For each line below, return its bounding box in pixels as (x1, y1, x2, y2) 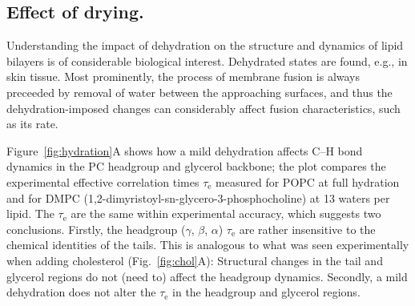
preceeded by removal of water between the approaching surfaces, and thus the (6, 83, 393, 100)
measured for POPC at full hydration (216, 173, 400, 190)
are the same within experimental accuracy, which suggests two (71, 205, 381, 222)
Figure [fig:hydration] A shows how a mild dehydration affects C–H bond (6, 142, 363, 159)
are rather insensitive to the (239, 220, 376, 237)
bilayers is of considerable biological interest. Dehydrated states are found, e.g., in (6, 52, 408, 69)
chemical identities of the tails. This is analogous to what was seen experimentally (6, 236, 409, 253)
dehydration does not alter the (6, 284, 156, 300)
